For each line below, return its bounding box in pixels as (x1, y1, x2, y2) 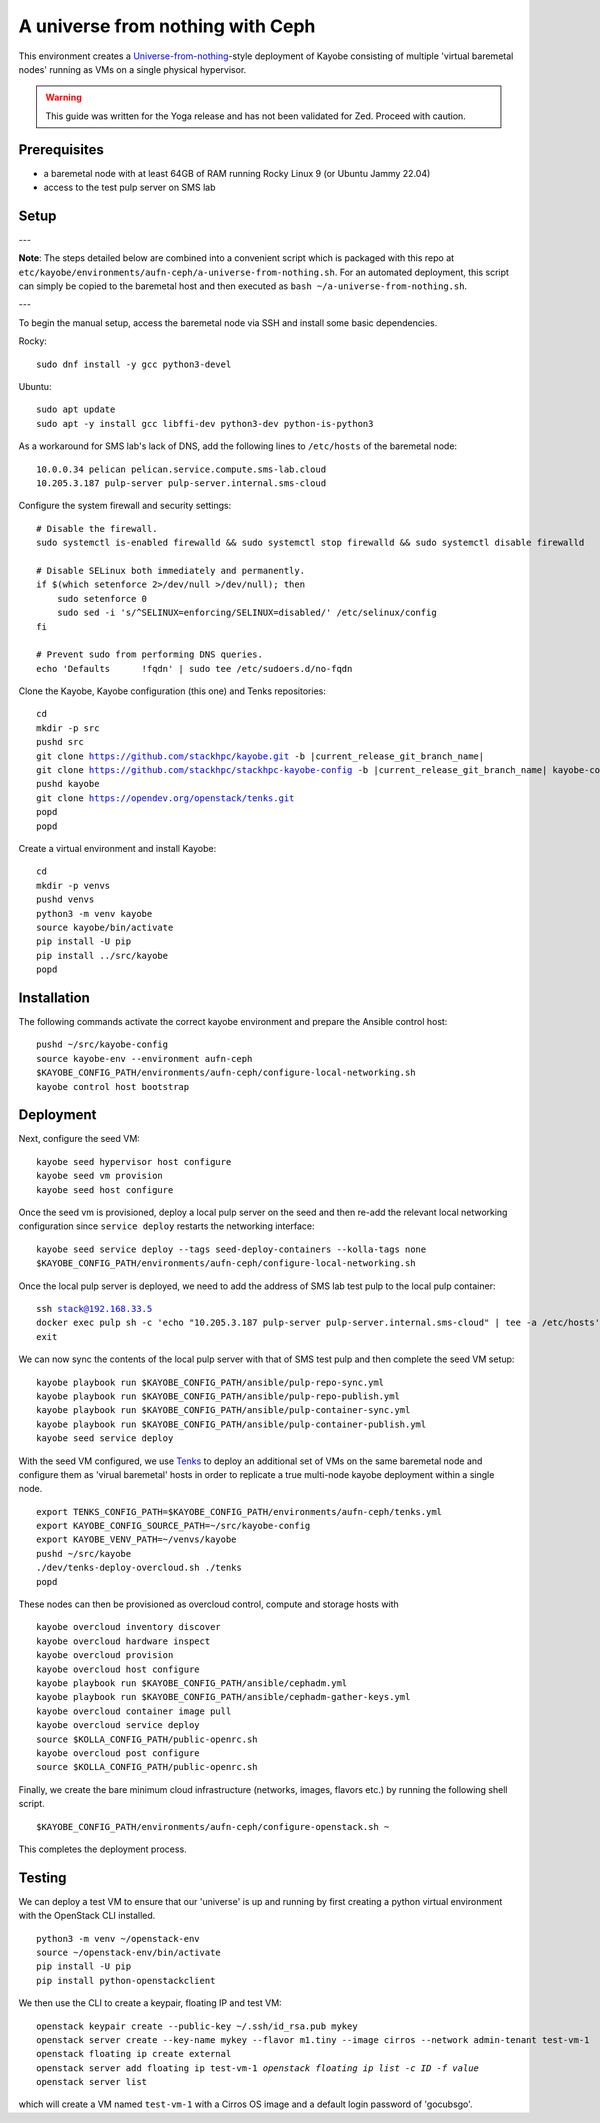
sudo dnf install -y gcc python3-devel (36, 358, 232, 370)
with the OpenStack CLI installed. (18, 1910, 156, 1922)
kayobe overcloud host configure (36, 1663, 200, 1675)
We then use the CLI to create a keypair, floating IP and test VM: (18, 1997, 282, 2009)
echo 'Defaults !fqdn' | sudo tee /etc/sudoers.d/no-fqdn (36, 663, 353, 674)
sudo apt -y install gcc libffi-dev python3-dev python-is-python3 (36, 418, 374, 429)
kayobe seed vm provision (36, 1170, 164, 1182)
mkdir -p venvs (36, 880, 111, 891)
